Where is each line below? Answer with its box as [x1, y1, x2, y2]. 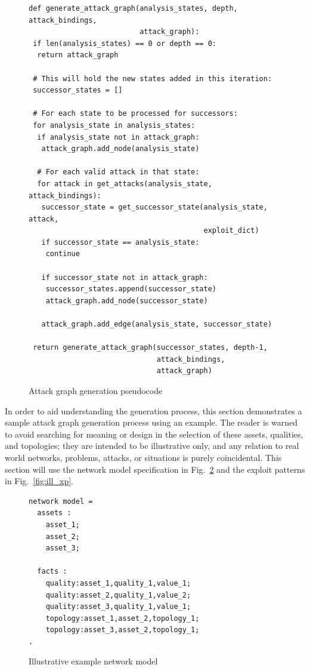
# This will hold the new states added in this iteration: [33, 74, 272, 83]
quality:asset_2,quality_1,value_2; [45, 590, 191, 599]
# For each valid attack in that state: [37, 168, 200, 177]
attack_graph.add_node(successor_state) [45, 296, 208, 305]
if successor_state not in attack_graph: [41, 273, 208, 282]
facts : [37, 567, 67, 576]
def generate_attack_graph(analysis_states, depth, [29, 4, 238, 13]
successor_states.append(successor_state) [45, 285, 216, 294]
